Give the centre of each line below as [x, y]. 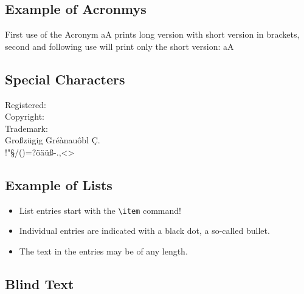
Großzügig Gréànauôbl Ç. [53, 140]
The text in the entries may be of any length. [103, 251]
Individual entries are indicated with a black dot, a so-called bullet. [144, 231]
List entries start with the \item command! [100, 210]
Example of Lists [59, 184]
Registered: [26, 104]
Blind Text [40, 284]
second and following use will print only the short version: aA [119, 46]
